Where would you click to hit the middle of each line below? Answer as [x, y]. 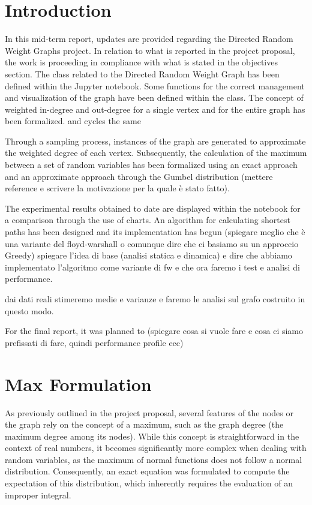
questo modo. [29, 310]
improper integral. [38, 495]
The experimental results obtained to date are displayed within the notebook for [153, 208]
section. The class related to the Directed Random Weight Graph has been [142, 73]
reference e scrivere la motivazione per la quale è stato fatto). [117, 188]
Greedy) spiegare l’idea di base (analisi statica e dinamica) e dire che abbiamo [148, 255]
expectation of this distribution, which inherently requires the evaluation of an [149, 483]
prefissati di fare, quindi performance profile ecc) [94, 342]
